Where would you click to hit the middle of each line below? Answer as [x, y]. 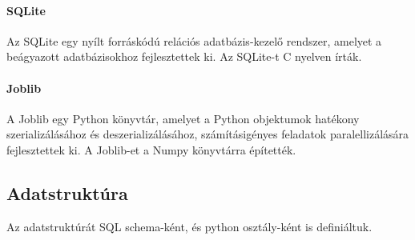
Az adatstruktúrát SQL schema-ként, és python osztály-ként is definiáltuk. [189, 226]
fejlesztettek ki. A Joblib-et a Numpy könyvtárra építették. [151, 149]
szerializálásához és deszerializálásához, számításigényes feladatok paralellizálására [208, 134]
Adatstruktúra [67, 192]
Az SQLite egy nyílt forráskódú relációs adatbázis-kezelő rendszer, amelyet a [194, 40]
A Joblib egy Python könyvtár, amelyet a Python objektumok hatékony [183, 118]
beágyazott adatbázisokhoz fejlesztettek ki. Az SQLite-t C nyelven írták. [184, 56]
